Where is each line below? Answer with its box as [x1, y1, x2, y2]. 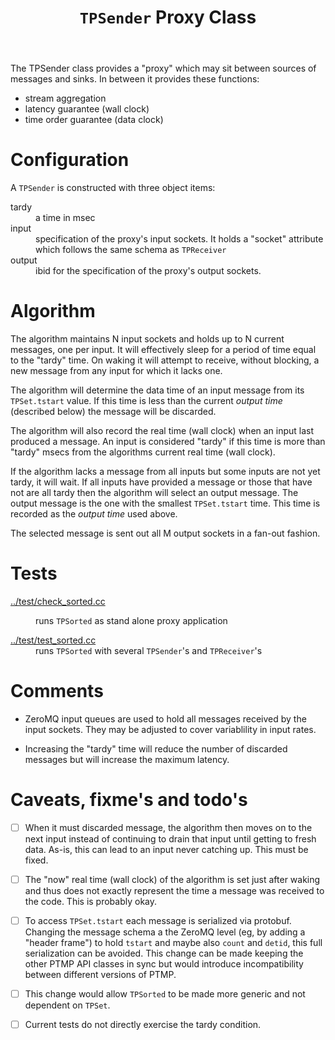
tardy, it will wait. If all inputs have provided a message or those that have [10, 476, 313, 488]
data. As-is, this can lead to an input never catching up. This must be [24, 843, 309, 855]
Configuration [10, 149, 130, 171]
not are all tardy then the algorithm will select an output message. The [10, 487, 299, 499]
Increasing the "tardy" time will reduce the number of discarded [24, 742, 288, 755]
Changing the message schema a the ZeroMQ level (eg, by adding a [24, 926, 306, 938]
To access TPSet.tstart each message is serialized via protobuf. [24, 915, 292, 926]
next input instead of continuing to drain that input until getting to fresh [24, 832, 317, 845]
